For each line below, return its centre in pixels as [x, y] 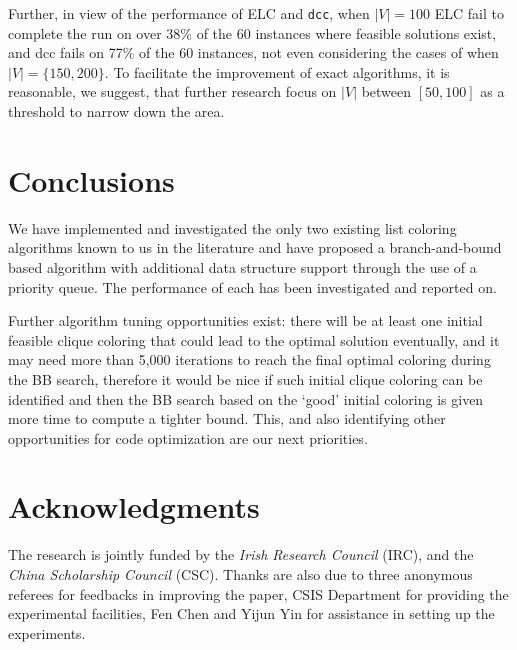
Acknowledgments [134, 506]
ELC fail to [469, 13]
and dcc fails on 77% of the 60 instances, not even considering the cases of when [253, 52]
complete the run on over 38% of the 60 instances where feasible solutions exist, [252, 32]
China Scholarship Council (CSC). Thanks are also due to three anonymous [240, 574]
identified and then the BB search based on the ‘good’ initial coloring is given [246, 398]
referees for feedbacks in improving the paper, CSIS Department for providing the [258, 593]
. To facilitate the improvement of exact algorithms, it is [277, 71]
